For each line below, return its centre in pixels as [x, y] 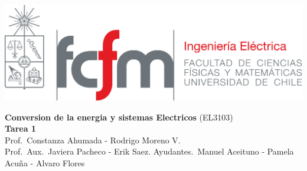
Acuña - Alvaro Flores [45, 162]
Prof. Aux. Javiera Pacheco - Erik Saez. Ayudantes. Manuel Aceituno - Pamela [149, 151]
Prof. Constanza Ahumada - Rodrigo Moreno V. [93, 140]
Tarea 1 [20, 128]
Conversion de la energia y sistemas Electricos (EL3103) [119, 117]
